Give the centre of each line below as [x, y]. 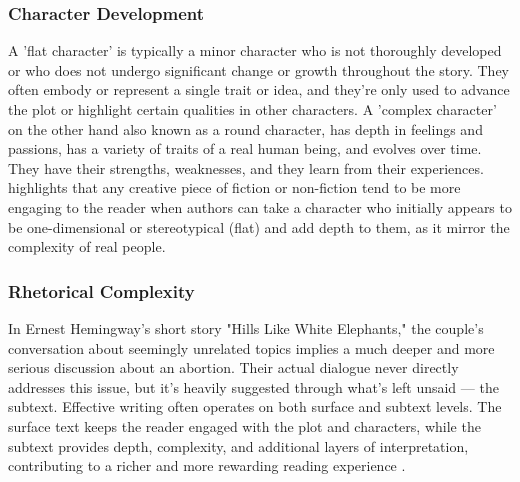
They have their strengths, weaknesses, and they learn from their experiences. [246, 167]
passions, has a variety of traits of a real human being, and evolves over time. [245, 148]
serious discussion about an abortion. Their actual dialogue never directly [233, 367]
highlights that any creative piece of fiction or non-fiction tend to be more [234, 187]
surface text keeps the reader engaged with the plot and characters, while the [244, 425]
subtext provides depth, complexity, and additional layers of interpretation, [238, 445]
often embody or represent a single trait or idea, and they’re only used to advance [259, 89]
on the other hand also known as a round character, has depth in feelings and [245, 128]
